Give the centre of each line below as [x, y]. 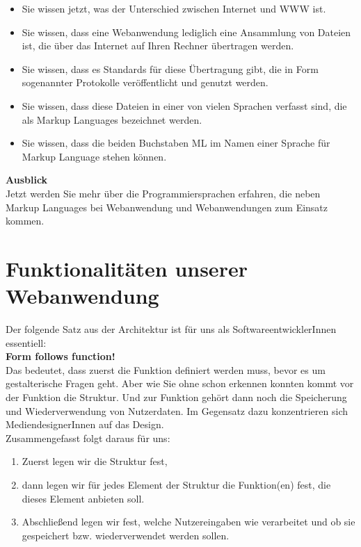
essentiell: [26, 342]
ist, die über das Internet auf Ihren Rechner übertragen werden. [158, 46]
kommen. [25, 221]
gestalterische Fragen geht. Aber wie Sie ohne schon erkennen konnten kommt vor [180, 383]
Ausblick [27, 180]
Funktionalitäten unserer [127, 268]
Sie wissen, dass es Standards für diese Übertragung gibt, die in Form [170, 68]
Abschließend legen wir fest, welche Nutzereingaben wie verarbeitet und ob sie [188, 522]
